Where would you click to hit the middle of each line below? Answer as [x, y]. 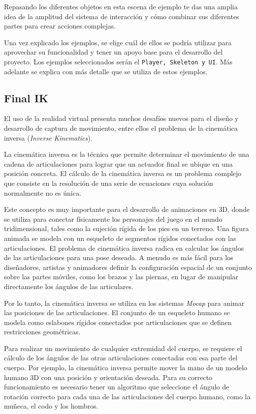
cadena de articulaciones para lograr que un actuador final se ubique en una [118, 163]
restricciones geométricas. [42, 332]
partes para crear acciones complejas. [60, 26]
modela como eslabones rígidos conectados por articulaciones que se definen [118, 322]
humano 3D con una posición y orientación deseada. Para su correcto [108, 377]
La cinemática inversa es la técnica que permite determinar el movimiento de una [127, 154]
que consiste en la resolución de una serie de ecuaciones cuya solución [109, 183]
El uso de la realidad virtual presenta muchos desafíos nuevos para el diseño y [121, 118]
